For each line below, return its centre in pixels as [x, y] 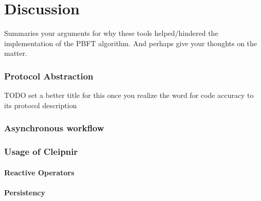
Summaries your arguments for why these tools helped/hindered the [111, 33]
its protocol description [41, 105]
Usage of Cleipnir [41, 152]
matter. [16, 53]
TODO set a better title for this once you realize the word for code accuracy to [129, 95]
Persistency [25, 192]
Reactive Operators [39, 172]
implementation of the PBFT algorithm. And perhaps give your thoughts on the [131, 43]
